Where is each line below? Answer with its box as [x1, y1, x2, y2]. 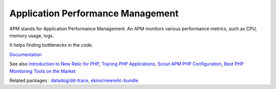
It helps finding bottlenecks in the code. [9, 42, 93, 48]
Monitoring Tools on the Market [9, 68, 76, 74]
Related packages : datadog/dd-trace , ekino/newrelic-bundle [9, 77, 139, 83]
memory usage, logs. [9, 32, 54, 38]
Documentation [9, 51, 42, 57]
